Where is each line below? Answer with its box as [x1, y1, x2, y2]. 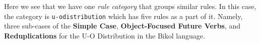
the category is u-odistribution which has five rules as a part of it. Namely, [4, 10, 243, 21]
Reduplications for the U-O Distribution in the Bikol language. [4, 30, 205, 40]
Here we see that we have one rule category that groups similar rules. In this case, [4, 1, 256, 11]
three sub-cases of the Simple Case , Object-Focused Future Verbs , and [4, 20, 241, 31]
